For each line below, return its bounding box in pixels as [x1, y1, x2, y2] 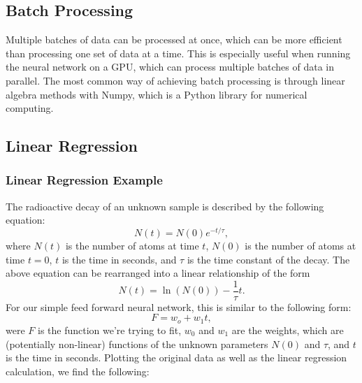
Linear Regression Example [6, 171, 163, 189]
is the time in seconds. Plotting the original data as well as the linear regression [6, 350, 347, 365]
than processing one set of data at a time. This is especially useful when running [6, 45, 351, 60]
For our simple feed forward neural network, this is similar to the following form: [6, 299, 352, 314]
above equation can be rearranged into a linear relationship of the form [6, 266, 310, 280]
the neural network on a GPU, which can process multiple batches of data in [6, 59, 335, 74]
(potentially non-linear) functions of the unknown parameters [6, 336, 268, 351]
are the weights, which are [231, 322, 344, 337]
